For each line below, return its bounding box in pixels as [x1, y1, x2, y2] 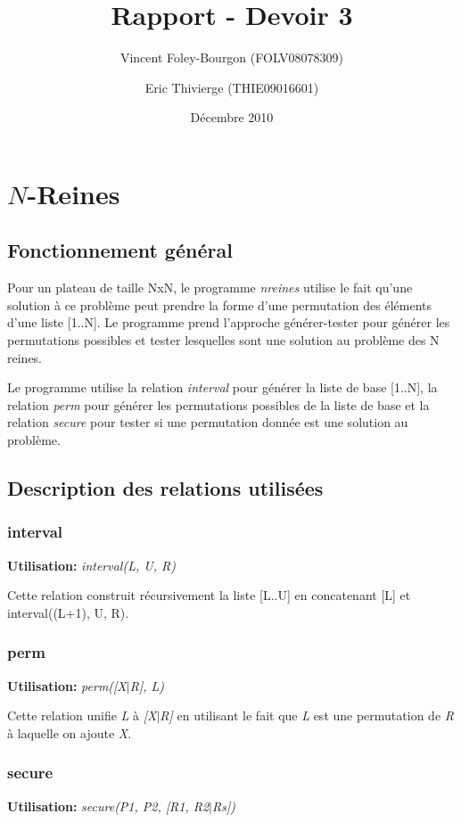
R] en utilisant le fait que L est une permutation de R [160, 706, 454, 725]
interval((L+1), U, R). [7, 603, 129, 621]
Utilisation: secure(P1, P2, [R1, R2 [7, 796, 210, 815]
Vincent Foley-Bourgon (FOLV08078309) [119, 48, 344, 67]
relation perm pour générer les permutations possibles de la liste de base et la [7, 395, 430, 414]
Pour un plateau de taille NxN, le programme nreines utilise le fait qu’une [7, 278, 413, 297]
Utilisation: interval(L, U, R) [7, 555, 176, 574]
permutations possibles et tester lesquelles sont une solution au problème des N [7, 331, 440, 349]
